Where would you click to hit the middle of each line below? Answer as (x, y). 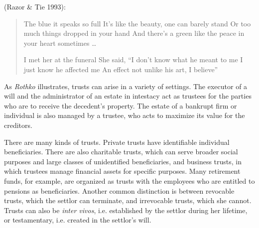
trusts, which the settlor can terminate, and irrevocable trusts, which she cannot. (128, 200)
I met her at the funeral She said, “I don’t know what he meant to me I (133, 59)
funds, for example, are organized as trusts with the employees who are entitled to (129, 180)
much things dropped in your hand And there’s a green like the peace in (134, 33)
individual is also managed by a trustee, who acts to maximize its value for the (125, 115)
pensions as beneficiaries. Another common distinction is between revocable (119, 190)
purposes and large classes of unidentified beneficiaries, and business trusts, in (123, 161)
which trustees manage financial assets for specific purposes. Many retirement (122, 171)
